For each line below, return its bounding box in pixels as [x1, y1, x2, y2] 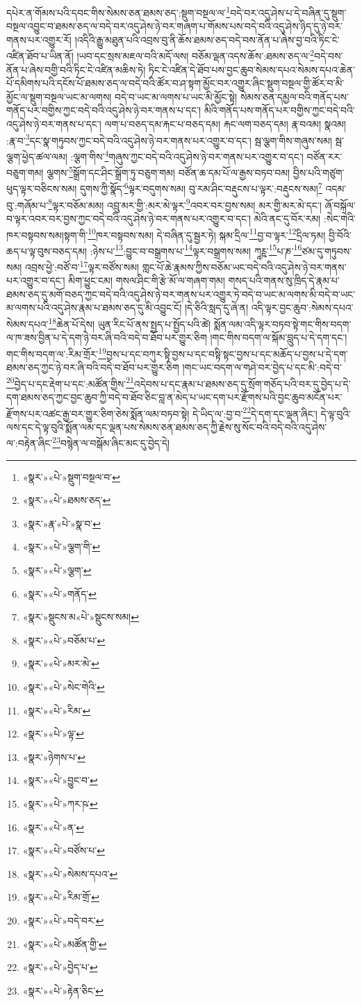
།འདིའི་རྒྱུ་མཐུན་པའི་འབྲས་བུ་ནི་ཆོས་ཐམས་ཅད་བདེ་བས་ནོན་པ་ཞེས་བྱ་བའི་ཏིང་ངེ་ [74, 32, 340, 47]
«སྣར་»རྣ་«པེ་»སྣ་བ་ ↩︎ [22, 516, 101, 530]
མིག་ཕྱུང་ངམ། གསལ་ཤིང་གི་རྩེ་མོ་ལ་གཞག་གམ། [68, 273, 225, 288]
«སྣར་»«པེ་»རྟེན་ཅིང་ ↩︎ [22, 983, 104, 997]
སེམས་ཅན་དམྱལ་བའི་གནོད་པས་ [240, 89, 349, 104]
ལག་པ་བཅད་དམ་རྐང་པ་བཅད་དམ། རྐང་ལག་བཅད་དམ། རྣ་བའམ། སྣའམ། [104, 117, 346, 131]
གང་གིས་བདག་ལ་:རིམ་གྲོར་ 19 [6, 344, 106, 361]
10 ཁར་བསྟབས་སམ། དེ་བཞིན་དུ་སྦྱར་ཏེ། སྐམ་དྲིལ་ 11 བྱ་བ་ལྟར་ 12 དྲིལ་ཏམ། [88, 225, 326, 242]
